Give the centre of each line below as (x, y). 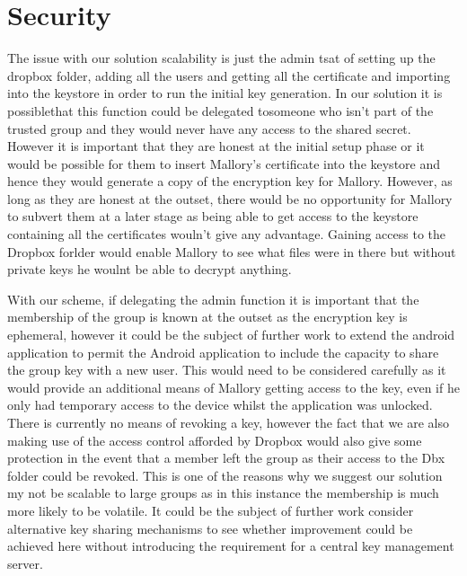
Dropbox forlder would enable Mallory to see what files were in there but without (232, 251)
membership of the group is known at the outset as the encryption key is (207, 317)
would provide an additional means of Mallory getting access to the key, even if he (233, 387)
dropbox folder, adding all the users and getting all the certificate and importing (229, 75)
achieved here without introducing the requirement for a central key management (231, 546)
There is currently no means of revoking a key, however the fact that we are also (228, 422)
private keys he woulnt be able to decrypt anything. (150, 269)
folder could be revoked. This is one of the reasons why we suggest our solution (225, 475)
